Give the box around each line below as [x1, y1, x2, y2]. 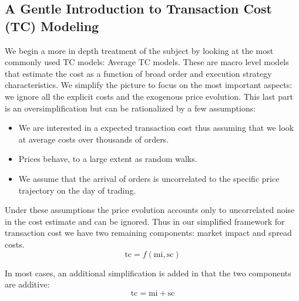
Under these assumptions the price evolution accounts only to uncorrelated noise [5, 204, 295, 216]
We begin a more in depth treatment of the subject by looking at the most [5, 44, 274, 56]
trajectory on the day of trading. [18, 184, 136, 196]
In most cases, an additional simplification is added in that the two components [5, 266, 291, 279]
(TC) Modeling [5, 16, 99, 35]
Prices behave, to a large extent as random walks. [18, 153, 197, 165]
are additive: [5, 278, 50, 290]
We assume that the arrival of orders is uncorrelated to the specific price [18, 172, 280, 184]
